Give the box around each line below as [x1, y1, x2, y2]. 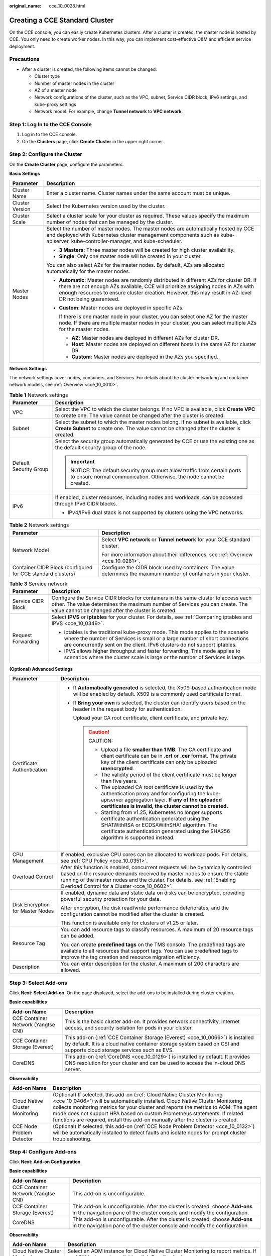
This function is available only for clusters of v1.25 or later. [60, 919, 198, 926]
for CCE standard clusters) [12, 570, 75, 577]
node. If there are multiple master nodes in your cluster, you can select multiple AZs [59, 319, 257, 326]
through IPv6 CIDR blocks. [55, 500, 117, 507]
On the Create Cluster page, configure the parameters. [9, 161, 124, 167]
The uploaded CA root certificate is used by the [101, 784, 213, 791]
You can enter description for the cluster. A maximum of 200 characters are [60, 960, 239, 967]
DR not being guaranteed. [59, 295, 120, 302]
